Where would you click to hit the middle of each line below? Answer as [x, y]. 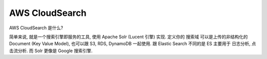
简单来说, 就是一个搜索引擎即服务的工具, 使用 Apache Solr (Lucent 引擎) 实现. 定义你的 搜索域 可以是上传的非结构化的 [129, 37]
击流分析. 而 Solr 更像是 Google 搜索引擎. [51, 51]
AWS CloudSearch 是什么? [36, 28]
